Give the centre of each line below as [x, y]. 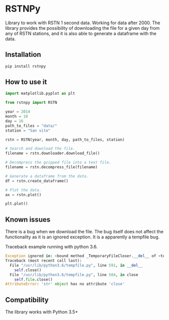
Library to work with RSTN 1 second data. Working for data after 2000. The [83, 23]
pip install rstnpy [26, 66]
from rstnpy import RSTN [31, 103]
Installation [23, 55]
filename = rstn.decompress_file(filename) [52, 167]
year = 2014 [18, 112]
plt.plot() [17, 204]
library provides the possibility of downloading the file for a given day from [82, 28]
